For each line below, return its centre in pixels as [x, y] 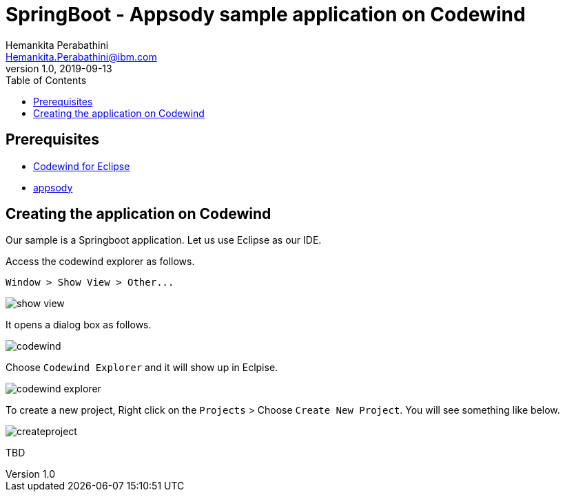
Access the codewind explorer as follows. [100, 262]
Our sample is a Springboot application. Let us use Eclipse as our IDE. [164, 240]
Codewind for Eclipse [82, 166]
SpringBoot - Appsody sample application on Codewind [266, 14]
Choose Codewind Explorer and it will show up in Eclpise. [142, 368]
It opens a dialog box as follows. [79, 325]
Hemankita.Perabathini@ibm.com [81, 56]
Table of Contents [46, 80]
